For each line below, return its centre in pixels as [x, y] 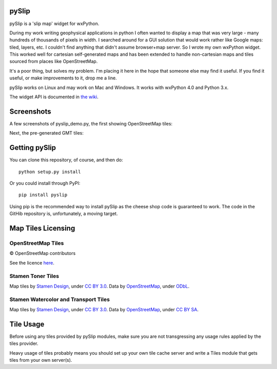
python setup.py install [50, 172]
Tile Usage [27, 324]
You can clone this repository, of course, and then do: [66, 160]
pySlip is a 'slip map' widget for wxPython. [54, 24]
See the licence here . [32, 263]
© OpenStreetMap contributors [43, 253]
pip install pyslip [43, 195]
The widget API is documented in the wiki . [54, 97]
